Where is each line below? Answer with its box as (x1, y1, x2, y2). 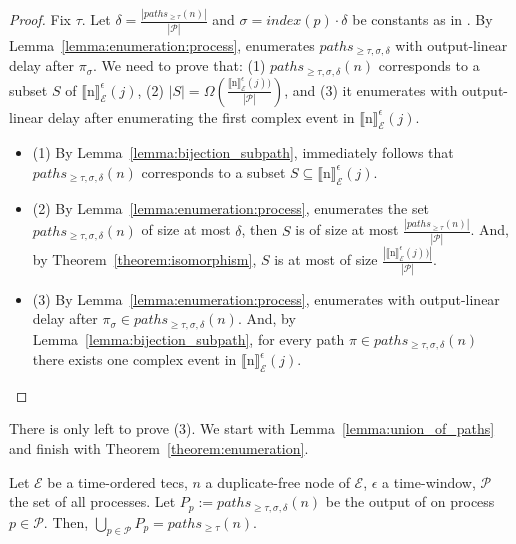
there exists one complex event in (32, 349, 237, 370)
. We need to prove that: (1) (93, 55, 266, 76)
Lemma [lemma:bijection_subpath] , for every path (32, 328, 345, 349)
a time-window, (382, 471, 476, 492)
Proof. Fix (9, 9, 71, 30)
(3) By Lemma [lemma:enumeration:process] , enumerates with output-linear (32, 288, 500, 309)
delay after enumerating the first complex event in (47, 106, 355, 127)
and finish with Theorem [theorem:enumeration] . (9, 438, 309, 459)
